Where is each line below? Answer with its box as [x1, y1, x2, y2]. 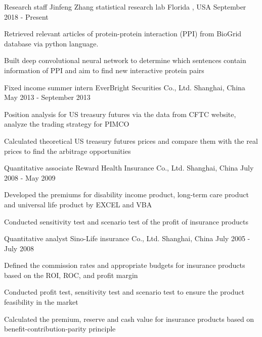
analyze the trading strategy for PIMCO [4, 119, 129, 129]
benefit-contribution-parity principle [4, 323, 116, 334]
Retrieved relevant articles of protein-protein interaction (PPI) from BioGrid [4, 28, 242, 39]
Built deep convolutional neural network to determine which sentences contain [4, 55, 246, 66]
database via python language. [4, 38, 99, 48]
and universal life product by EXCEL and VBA [4, 199, 152, 209]
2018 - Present [4, 11, 49, 22]
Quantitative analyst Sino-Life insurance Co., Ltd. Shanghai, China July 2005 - [4, 233, 250, 244]
